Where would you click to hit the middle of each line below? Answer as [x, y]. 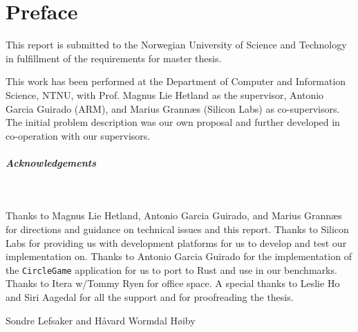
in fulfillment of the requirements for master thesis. [114, 58]
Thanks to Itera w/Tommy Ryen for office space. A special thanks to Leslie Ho [173, 283]
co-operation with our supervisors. [78, 135]
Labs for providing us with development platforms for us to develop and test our [176, 242]
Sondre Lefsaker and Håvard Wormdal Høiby [101, 320]
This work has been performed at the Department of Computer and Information [176, 81]
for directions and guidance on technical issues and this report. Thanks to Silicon [177, 229]
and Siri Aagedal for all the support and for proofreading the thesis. [150, 297]
